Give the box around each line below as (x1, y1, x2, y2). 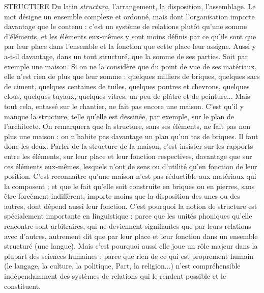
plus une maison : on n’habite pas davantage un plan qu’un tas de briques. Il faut (4, 130, 258, 141)
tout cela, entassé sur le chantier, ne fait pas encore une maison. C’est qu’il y (4, 100, 244, 111)
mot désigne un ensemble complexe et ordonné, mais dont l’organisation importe (4, 11, 255, 21)
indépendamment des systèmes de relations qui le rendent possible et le (4, 271, 226, 281)
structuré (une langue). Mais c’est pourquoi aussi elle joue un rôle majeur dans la (4, 241, 258, 251)
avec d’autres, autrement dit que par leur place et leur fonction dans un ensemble (4, 230, 258, 241)
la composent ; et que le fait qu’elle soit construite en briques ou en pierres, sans (4, 180, 255, 191)
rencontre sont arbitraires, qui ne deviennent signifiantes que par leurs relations (4, 221, 251, 231)
